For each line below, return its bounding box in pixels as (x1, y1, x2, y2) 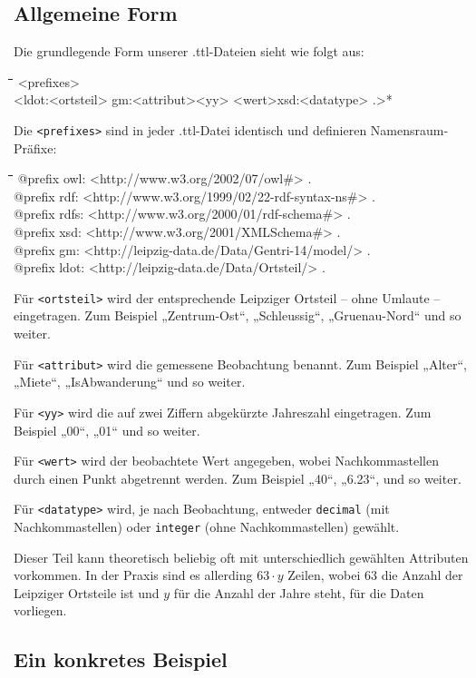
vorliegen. (14, 601, 67, 620)
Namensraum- (370, 120, 449, 139)
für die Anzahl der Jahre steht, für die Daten (173, 583, 424, 602)
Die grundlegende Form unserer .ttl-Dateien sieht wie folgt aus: (14, 42, 364, 61)
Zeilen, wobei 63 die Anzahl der (287, 565, 463, 585)
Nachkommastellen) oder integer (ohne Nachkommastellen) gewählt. (14, 517, 400, 536)
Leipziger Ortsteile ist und (14, 583, 160, 602)
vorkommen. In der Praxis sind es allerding (14, 565, 253, 585)
